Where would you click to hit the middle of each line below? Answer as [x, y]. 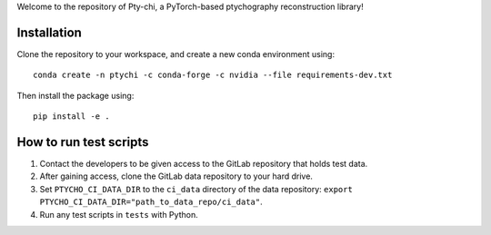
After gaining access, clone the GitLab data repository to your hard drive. [176, 176]
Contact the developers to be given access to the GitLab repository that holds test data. [204, 163]
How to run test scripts [83, 142]
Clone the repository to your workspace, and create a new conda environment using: [176, 54]
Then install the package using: [75, 95]
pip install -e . [71, 117]
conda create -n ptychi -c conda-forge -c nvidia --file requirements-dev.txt [213, 75]
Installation [49, 32]
